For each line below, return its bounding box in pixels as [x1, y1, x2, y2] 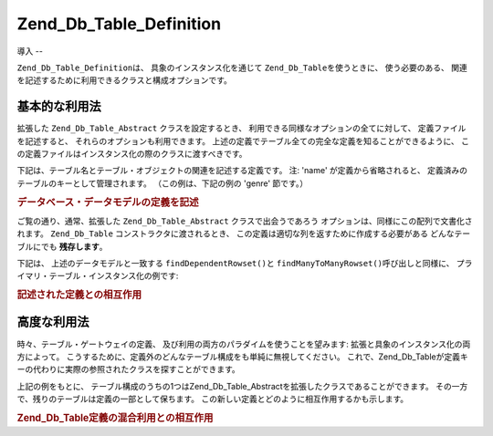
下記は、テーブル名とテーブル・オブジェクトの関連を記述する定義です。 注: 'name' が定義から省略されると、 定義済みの [16, 165, 467, 176]
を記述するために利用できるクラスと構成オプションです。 [16, 75, 233, 86]
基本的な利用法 [16, 99, 101, 114]
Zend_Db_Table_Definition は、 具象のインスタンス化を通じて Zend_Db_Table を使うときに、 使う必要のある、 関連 [16, 62, 467, 73]
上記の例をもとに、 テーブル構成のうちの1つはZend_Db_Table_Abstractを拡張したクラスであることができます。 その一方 [16, 380, 468, 391]
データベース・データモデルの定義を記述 [16, 196, 200, 209]
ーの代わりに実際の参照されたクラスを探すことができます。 [16, 364, 241, 375]
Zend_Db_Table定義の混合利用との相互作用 [16, 411, 214, 424]
